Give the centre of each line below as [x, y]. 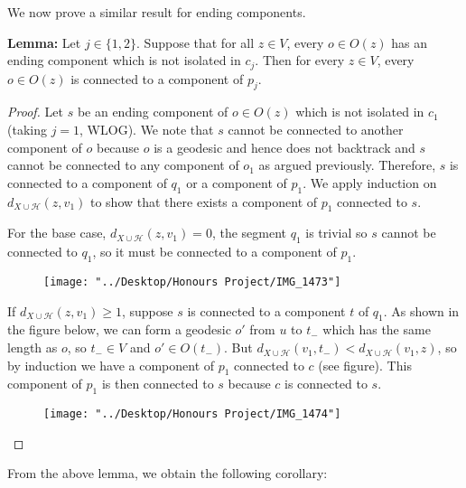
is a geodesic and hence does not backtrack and [284, 147]
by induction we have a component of [111, 365]
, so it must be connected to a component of [214, 252]
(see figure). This [365, 365]
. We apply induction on [370, 182]
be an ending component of [153, 112]
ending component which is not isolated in [124, 60]
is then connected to [158, 384]
